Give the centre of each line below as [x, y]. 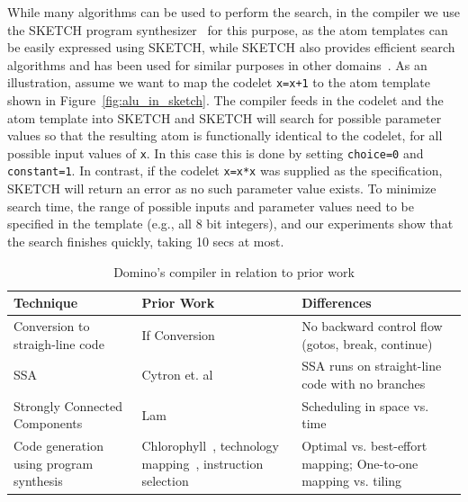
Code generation [58, 446]
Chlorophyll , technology [211, 446]
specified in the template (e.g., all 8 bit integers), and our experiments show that [230, 224]
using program [54, 463]
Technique [46, 303]
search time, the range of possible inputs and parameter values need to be [211, 206]
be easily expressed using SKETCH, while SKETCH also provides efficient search [231, 47]
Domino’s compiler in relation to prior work [234, 271]
